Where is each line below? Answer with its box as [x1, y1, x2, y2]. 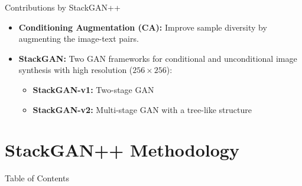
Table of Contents [5, 172, 69, 184]
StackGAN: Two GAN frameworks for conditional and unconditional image [18, 52, 297, 64]
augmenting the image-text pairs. [18, 32, 139, 45]
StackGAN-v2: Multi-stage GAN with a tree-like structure [33, 103, 252, 115]
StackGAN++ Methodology [5, 138, 239, 162]
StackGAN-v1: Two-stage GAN [33, 83, 154, 95]
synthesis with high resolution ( [18, 64, 133, 76]
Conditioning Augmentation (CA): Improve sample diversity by [18, 21, 267, 33]
